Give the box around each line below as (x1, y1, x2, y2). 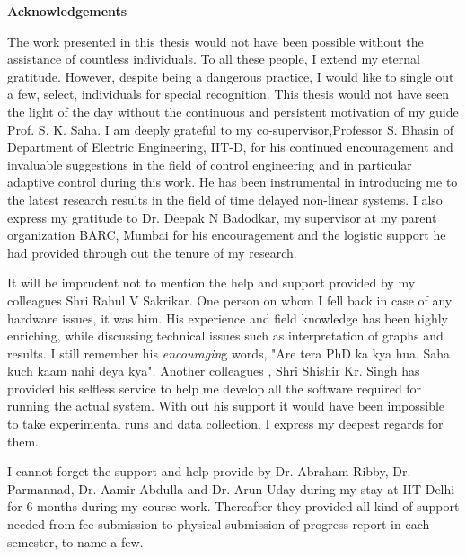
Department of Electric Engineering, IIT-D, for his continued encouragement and (7, 137, 453, 156)
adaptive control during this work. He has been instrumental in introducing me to (7, 172, 458, 191)
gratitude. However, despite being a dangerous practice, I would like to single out (7, 66, 454, 85)
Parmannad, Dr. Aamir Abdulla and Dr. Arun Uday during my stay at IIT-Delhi (7, 479, 455, 498)
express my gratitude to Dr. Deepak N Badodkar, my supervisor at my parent (7, 208, 437, 226)
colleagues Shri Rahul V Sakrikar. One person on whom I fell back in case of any (7, 290, 453, 309)
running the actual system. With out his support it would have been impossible (7, 396, 445, 415)
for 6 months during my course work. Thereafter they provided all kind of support (7, 497, 460, 516)
